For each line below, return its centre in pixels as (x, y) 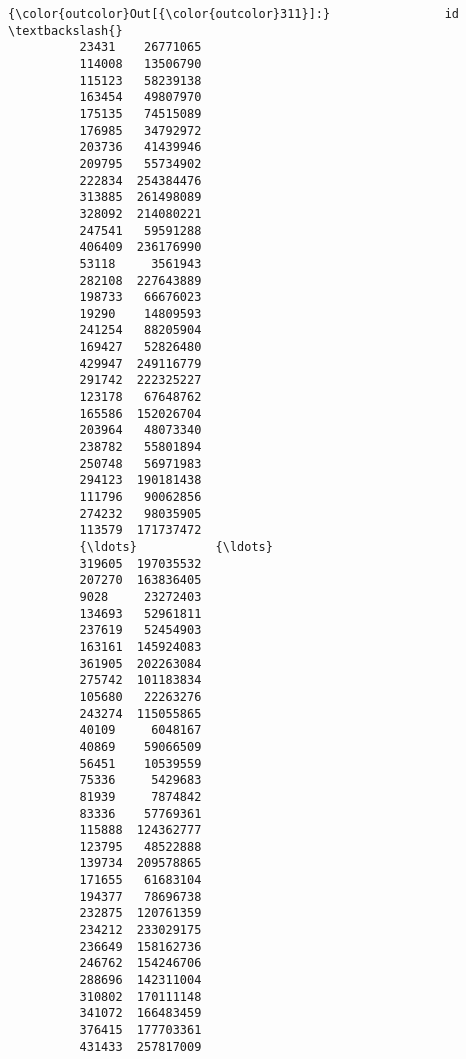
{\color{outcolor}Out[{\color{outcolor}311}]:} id (234, 14)
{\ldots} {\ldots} (176, 547)
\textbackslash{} (65, 30)
